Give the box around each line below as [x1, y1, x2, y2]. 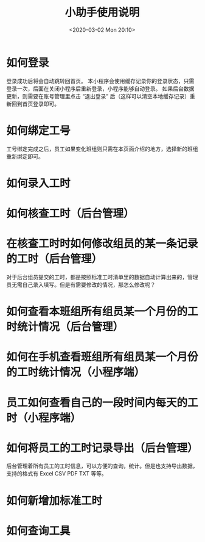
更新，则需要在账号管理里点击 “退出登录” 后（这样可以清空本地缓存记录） [6, 92, 190, 99]
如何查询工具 [6, 524, 71, 538]
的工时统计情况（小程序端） [6, 366, 145, 379]
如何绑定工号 [6, 123, 71, 137]
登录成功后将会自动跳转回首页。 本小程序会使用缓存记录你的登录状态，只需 [6, 77, 195, 84]
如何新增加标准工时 [6, 494, 103, 507]
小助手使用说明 [64, 5, 140, 20]
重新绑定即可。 [6, 153, 44, 160]
